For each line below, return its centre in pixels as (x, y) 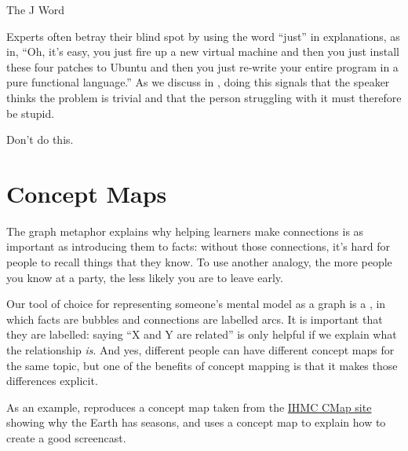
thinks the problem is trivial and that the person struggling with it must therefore (204, 97)
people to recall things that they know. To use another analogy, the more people (199, 262)
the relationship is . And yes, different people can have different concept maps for (200, 350)
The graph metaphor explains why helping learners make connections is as (185, 231)
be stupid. (31, 113)
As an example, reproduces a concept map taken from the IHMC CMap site (189, 407)
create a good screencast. (66, 438)
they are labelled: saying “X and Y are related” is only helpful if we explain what (202, 334)
